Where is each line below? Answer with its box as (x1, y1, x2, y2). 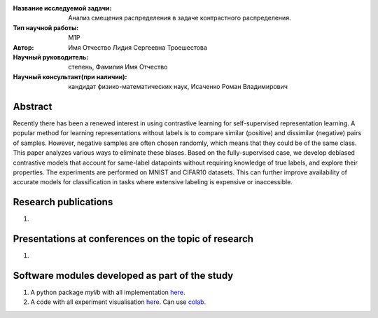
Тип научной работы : (13, 23, 79, 32)
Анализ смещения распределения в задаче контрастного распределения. (68, 14, 291, 22)
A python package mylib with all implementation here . (30, 288, 185, 297)
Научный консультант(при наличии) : (13, 72, 127, 81)
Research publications (13, 196, 113, 208)
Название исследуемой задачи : (13, 4, 112, 12)
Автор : (13, 43, 34, 52)
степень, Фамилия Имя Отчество (68, 63, 168, 71)
